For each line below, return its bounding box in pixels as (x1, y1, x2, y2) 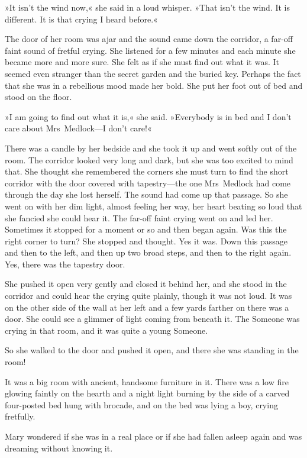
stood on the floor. (5, 91, 72, 103)
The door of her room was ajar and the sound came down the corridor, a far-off (5, 33, 293, 45)
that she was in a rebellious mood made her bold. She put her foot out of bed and (5, 79, 303, 91)
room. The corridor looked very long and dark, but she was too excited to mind (5, 153, 293, 166)
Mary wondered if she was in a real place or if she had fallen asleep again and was (5, 430, 302, 442)
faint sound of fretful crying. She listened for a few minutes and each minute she (5, 44, 296, 56)
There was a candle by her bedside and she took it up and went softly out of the (5, 141, 297, 154)
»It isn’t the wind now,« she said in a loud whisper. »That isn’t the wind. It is (5, 1, 290, 13)
